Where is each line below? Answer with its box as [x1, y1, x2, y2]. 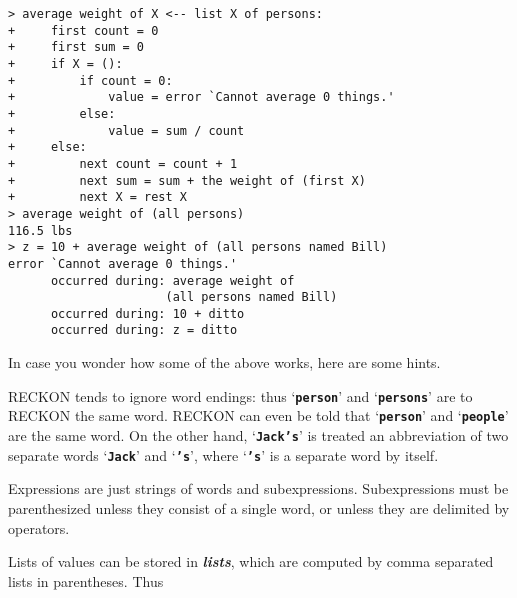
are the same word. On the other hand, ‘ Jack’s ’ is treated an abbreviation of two [8, 425, 509, 446]
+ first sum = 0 [8, 40, 145, 55]
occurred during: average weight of [50, 273, 295, 288]
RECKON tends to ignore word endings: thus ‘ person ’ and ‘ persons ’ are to [8, 385, 473, 406]
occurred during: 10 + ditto [50, 306, 245, 321]
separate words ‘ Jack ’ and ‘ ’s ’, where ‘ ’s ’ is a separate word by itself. [8, 444, 439, 465]
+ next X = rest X [8, 190, 187, 205]
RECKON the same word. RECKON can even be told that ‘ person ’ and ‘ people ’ [8, 405, 509, 426]
